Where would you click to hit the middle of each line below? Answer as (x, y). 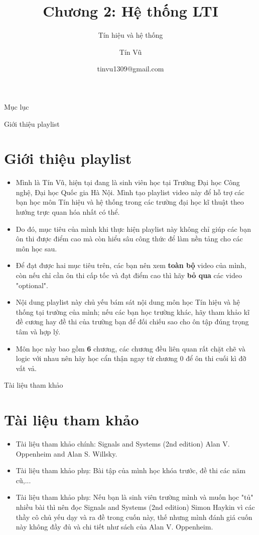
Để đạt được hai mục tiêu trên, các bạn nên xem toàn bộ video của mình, (131, 265)
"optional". (32, 285)
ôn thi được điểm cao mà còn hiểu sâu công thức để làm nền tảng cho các (129, 239)
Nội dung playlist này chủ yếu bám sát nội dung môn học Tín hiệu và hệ (128, 302)
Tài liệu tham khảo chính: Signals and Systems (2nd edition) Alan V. (123, 444)
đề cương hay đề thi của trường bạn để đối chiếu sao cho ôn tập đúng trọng (132, 322)
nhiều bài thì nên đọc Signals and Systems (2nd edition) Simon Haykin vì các (135, 507)
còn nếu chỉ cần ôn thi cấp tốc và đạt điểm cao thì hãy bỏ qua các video (129, 275)
